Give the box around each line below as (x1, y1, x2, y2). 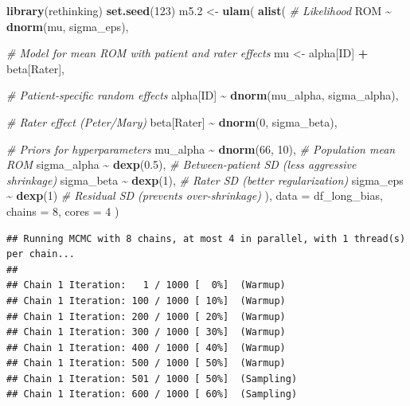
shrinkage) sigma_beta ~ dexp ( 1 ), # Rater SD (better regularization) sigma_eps (6, 171, 404, 188)
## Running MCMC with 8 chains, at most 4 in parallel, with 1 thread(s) (6, 232, 406, 244)
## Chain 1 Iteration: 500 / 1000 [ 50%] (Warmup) (6, 357, 286, 369)
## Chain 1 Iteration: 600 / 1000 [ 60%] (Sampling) (6, 388, 298, 400)
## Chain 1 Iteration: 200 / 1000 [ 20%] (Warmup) (6, 310, 286, 322)
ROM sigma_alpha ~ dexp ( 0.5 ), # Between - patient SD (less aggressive (6, 156, 357, 173)
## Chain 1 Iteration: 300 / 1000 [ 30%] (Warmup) (6, 326, 286, 338)
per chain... (6, 248, 75, 260)
